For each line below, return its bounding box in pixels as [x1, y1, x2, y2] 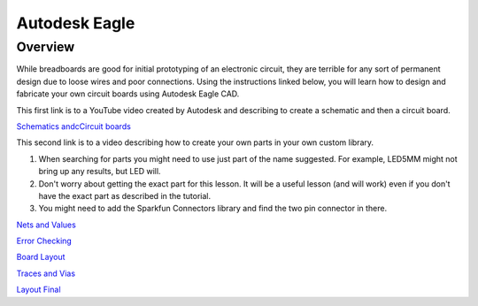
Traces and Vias [16, 268, 75, 279]
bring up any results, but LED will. [38, 166, 161, 177]
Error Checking [16, 235, 73, 247]
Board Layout [16, 252, 66, 263]
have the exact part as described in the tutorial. [38, 190, 212, 201]
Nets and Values [16, 219, 77, 230]
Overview [16, 39, 75, 55]
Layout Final [16, 284, 61, 295]
